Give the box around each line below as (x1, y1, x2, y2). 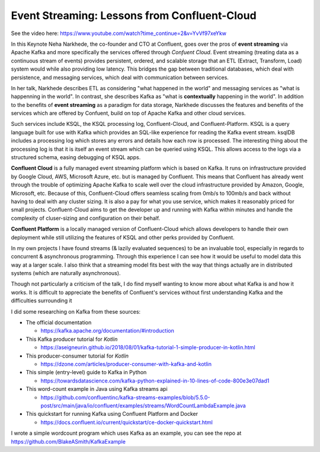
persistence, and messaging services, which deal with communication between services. (11, 74, 229, 81)
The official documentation (25, 319, 92, 326)
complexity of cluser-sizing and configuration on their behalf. (11, 214, 161, 222)
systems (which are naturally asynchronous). (11, 270, 121, 277)
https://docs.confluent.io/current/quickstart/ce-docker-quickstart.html (40, 419, 213, 426)
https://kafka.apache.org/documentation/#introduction (40, 327, 174, 334)
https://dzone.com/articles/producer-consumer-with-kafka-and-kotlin (40, 361, 212, 368)
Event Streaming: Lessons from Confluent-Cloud (11, 9, 257, 22)
